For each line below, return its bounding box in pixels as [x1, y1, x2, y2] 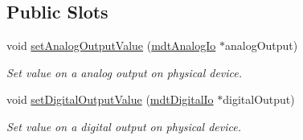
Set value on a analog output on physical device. [6, 64, 243, 80]
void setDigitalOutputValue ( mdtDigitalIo [6, 91, 214, 108]
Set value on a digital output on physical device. [6, 117, 241, 134]
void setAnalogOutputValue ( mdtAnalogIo [6, 37, 216, 54]
